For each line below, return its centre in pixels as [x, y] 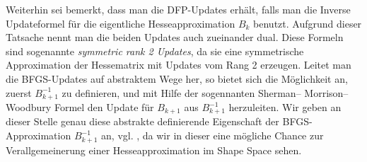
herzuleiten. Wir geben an [285, 107]
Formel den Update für [104, 107]
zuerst [19, 92]
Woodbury [29, 107]
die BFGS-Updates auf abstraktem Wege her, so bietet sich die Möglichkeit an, [177, 78]
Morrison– [326, 92]
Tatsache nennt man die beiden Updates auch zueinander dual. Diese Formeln [175, 37]
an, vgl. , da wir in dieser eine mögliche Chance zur [212, 135]
